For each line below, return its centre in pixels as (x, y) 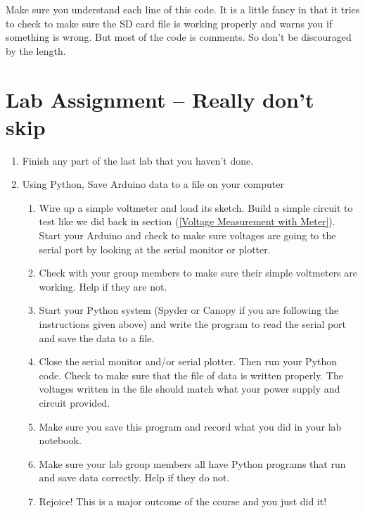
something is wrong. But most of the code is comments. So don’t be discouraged (179, 37)
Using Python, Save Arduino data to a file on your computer (153, 184)
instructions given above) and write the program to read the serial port (193, 324)
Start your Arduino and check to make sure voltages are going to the (187, 235)
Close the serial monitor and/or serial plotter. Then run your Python (188, 361)
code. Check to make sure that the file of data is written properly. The (191, 375)
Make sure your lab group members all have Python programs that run (192, 463)
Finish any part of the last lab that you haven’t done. (138, 160)
